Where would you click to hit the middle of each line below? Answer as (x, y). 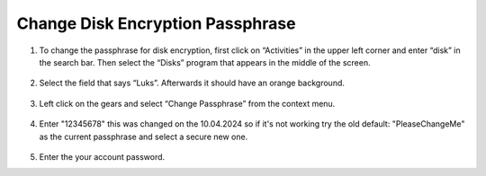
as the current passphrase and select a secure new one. (144, 136)
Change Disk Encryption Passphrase (156, 23)
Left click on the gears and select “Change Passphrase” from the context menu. (187, 103)
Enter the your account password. (102, 156)
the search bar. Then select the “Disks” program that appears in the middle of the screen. (205, 62)
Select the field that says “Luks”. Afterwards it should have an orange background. (192, 83)
